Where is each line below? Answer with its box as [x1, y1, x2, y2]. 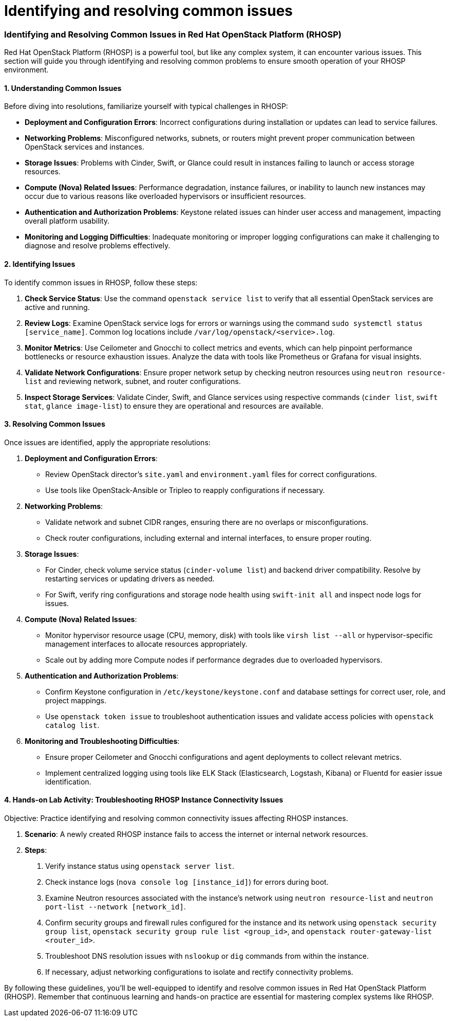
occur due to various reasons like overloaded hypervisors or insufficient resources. [25, 192, 306, 201]
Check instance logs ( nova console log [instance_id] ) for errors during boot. [45, 878, 329, 886]
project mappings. [45, 696, 107, 705]
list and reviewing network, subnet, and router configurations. [25, 376, 241, 386]
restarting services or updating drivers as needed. [45, 574, 215, 583]
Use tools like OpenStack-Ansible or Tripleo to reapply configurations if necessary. [45, 485, 325, 495]
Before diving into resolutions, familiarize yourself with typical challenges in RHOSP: [4, 102, 288, 111]
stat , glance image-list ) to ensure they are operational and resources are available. [25, 401, 324, 410]
